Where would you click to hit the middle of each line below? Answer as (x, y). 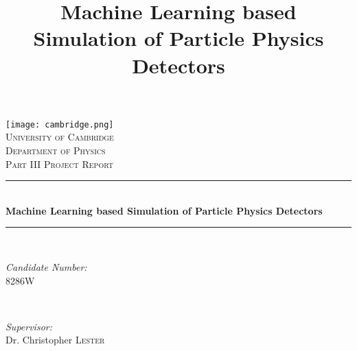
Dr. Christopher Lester (55, 340)
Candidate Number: (46, 266)
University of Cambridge (60, 137)
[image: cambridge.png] (60, 124)
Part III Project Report (59, 164)
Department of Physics (56, 150)
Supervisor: (29, 326)
